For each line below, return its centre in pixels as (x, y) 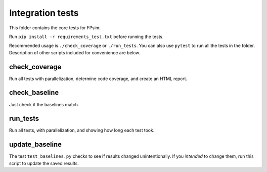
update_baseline (35, 145)
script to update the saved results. (44, 163)
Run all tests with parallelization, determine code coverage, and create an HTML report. (98, 79)
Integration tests (44, 13)
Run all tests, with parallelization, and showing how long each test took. (82, 130)
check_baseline (34, 93)
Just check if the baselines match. (44, 104)
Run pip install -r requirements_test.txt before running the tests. (87, 37)
